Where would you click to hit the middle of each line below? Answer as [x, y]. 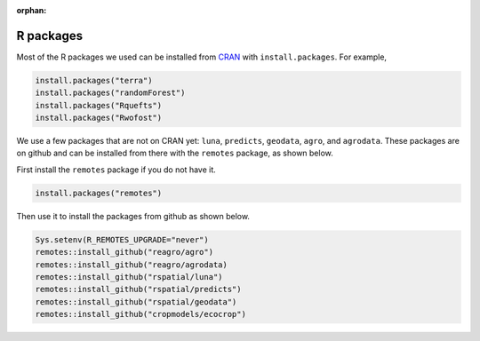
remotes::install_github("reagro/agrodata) [132, 265]
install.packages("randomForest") [110, 93]
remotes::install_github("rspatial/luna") [129, 277]
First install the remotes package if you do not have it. [116, 170]
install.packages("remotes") [99, 193]
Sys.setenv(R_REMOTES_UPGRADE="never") [122, 239]
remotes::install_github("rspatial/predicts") [138, 289]
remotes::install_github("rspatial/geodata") [136, 301]
